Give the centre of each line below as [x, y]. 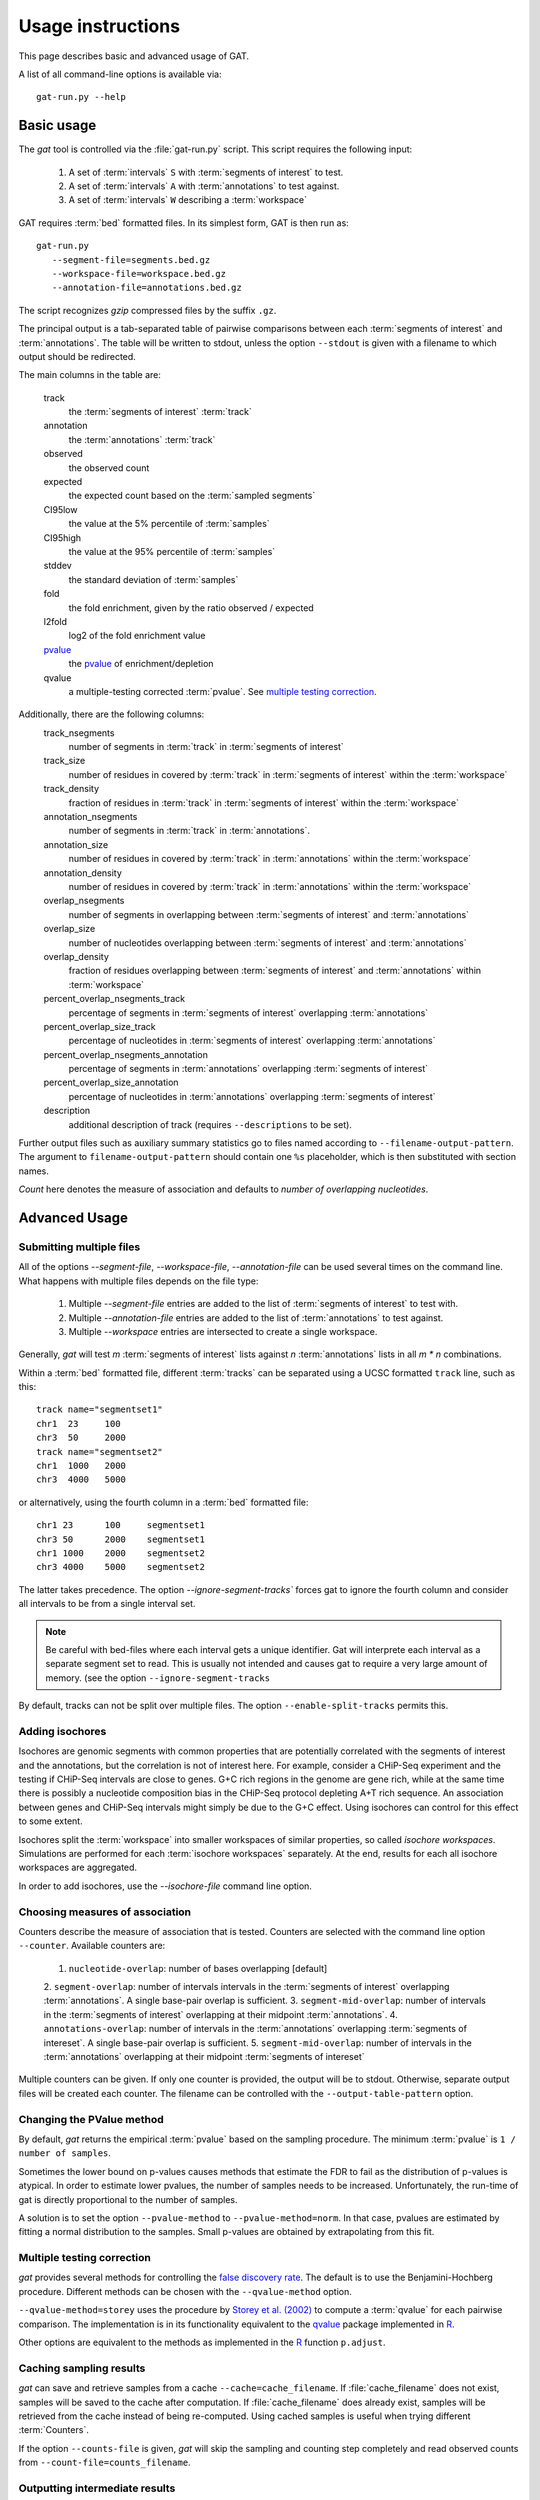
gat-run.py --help [81, 97]
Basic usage [57, 125]
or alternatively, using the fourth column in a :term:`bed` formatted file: [163, 1502]
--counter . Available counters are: [92, 1946]
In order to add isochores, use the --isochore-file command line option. [165, 1886]
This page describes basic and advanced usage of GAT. [134, 56]
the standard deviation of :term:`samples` [153, 579]
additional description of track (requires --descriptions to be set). [210, 1124]
